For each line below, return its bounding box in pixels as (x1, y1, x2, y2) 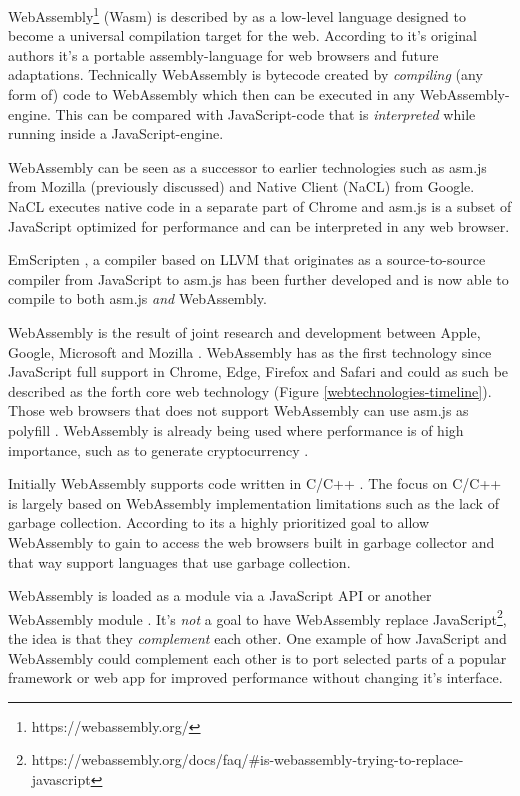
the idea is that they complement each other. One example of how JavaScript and (8, 627, 507, 648)
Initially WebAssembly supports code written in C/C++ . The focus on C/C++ (8, 473, 502, 494)
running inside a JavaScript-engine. (8, 123, 224, 144)
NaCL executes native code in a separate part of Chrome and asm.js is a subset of (8, 196, 512, 216)
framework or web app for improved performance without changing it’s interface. (8, 667, 503, 688)
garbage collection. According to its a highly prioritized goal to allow (8, 512, 430, 533)
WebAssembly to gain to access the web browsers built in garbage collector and (8, 531, 495, 552)
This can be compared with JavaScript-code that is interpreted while (55, 103, 476, 124)
